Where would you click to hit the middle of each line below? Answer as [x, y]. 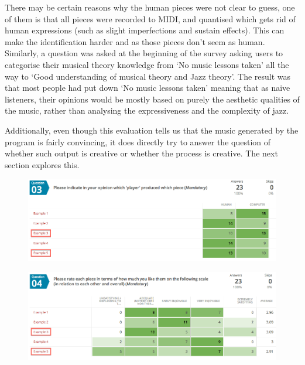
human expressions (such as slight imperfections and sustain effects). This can [145, 30]
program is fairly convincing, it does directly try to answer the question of [138, 141]
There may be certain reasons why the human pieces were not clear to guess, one [150, 7]
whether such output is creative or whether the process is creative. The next [141, 153]
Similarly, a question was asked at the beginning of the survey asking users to [144, 53]
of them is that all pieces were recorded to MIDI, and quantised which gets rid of [150, 18]
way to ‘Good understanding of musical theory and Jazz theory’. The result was [148, 76]
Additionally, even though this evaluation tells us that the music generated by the [152, 130]
